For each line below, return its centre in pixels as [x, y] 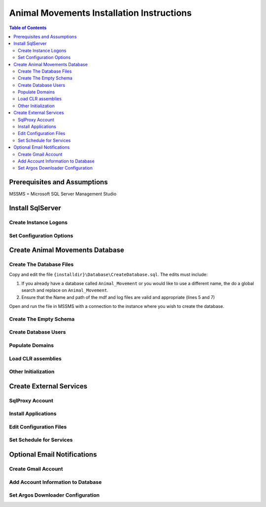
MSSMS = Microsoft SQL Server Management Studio [63, 194]
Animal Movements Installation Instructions [100, 13]
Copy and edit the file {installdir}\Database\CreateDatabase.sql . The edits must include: [108, 274]
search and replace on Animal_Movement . [65, 290]
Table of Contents [28, 28]
